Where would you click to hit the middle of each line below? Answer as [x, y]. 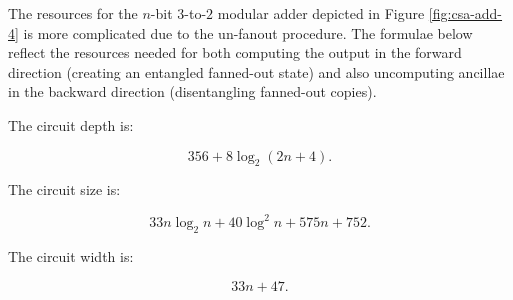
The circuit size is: [64, 189]
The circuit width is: [71, 256]
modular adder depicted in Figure [321, 13]
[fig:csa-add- [465, 13]
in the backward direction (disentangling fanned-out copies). [192, 91]
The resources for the [73, 13]
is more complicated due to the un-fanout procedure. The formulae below [248, 32]
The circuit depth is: [71, 124]
